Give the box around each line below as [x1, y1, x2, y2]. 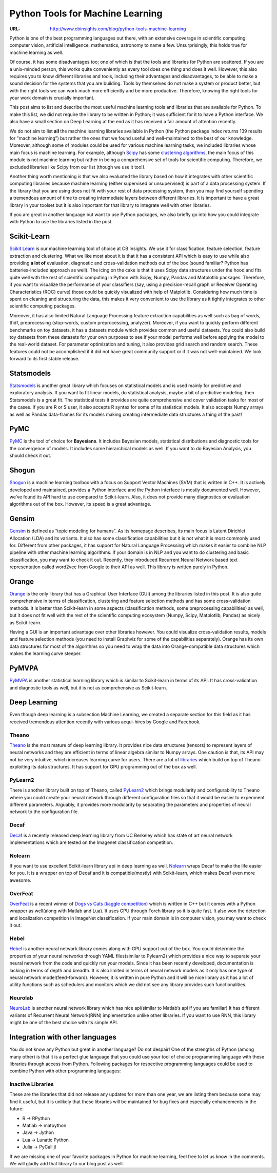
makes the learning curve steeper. [9, 650, 82, 657]
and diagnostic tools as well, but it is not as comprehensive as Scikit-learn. [9, 684, 167, 690]
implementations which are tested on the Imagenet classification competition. [9, 839, 174, 845]
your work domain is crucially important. [9, 95, 95, 101]
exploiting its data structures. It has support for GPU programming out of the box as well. [9, 764, 197, 770]
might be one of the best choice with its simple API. [9, 1020, 118, 1026]
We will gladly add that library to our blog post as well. [9, 1160, 124, 1166]
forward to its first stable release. [9, 356, 80, 362]
